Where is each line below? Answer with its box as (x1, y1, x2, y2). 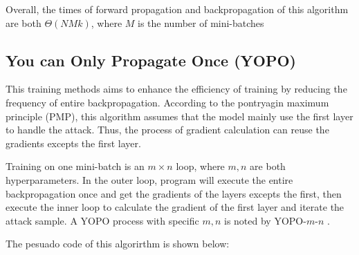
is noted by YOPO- (224, 213, 306, 227)
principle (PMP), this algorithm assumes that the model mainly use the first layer (6, 108, 353, 123)
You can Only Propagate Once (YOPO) (6, 49, 296, 70)
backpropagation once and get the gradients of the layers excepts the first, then (6, 186, 342, 200)
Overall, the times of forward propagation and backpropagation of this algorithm (6, 2, 349, 16)
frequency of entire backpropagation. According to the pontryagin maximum (6, 95, 329, 109)
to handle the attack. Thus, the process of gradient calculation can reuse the (6, 122, 329, 137)
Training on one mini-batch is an (6, 159, 145, 173)
